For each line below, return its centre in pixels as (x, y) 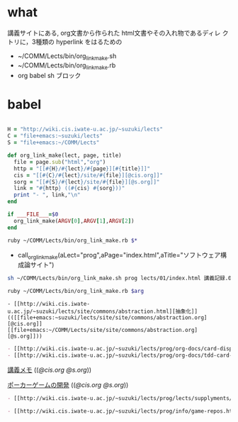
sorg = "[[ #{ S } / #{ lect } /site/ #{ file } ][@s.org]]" (87, 182)
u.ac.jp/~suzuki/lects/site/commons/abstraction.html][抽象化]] (103, 312)
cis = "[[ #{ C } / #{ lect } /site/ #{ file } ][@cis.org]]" (88, 175)
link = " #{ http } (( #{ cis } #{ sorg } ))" (69, 189)
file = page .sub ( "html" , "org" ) (60, 162)
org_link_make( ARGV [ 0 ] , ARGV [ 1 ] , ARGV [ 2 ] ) (74, 221)
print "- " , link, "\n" (47, 195)
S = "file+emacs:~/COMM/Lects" (53, 143)
